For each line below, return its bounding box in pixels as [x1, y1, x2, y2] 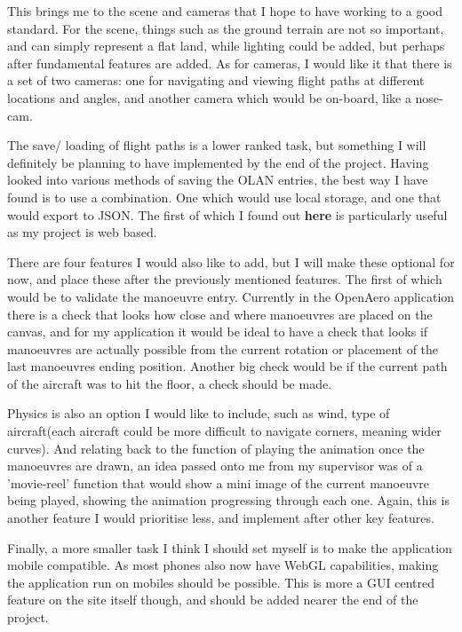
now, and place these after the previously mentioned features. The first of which [7, 270, 442, 288]
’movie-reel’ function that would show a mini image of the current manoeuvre [7, 473, 430, 492]
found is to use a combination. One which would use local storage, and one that [7, 187, 442, 206]
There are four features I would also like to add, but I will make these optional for [7, 252, 455, 271]
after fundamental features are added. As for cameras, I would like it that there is [7, 53, 452, 72]
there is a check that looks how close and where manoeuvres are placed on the [7, 304, 433, 323]
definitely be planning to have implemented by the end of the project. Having [7, 153, 429, 171]
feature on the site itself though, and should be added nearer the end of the [7, 590, 418, 609]
